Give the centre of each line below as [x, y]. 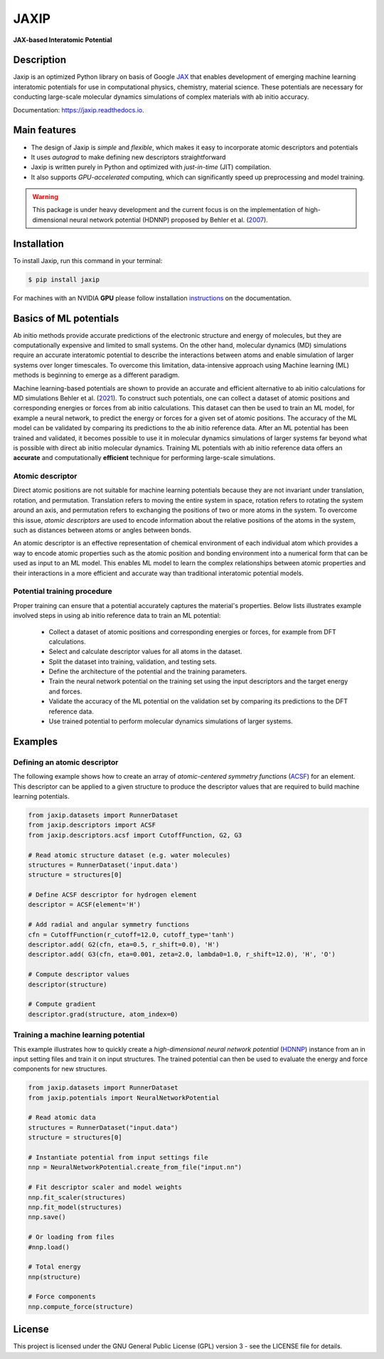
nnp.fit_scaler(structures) [77, 1197]
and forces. [65, 691]
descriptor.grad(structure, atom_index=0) [103, 1014]
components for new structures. [60, 1069]
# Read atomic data [62, 1118]
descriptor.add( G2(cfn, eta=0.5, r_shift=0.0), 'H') [124, 945]
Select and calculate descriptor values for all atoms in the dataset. [145, 651]
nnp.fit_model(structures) [75, 1207]
